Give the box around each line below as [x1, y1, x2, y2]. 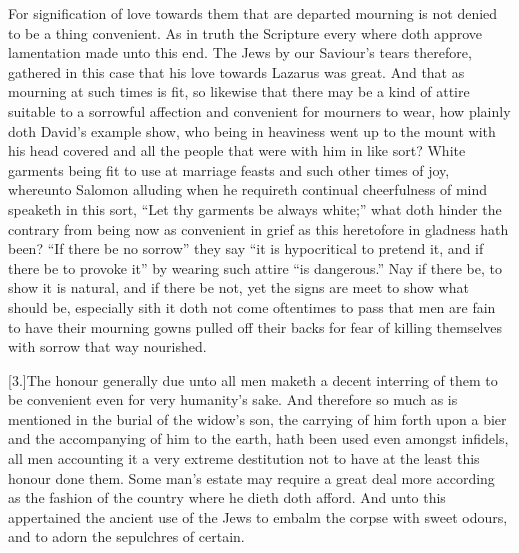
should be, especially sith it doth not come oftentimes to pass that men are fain [8, 296, 496, 317]
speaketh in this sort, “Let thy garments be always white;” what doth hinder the [8, 198, 502, 219]
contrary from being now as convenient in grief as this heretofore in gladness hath [8, 218, 509, 239]
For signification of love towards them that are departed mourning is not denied [8, 3, 498, 23]
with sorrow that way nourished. [8, 336, 207, 357]
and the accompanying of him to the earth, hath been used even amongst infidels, [8, 428, 509, 449]
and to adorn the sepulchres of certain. [8, 526, 245, 547]
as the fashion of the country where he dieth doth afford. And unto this [8, 487, 446, 508]
